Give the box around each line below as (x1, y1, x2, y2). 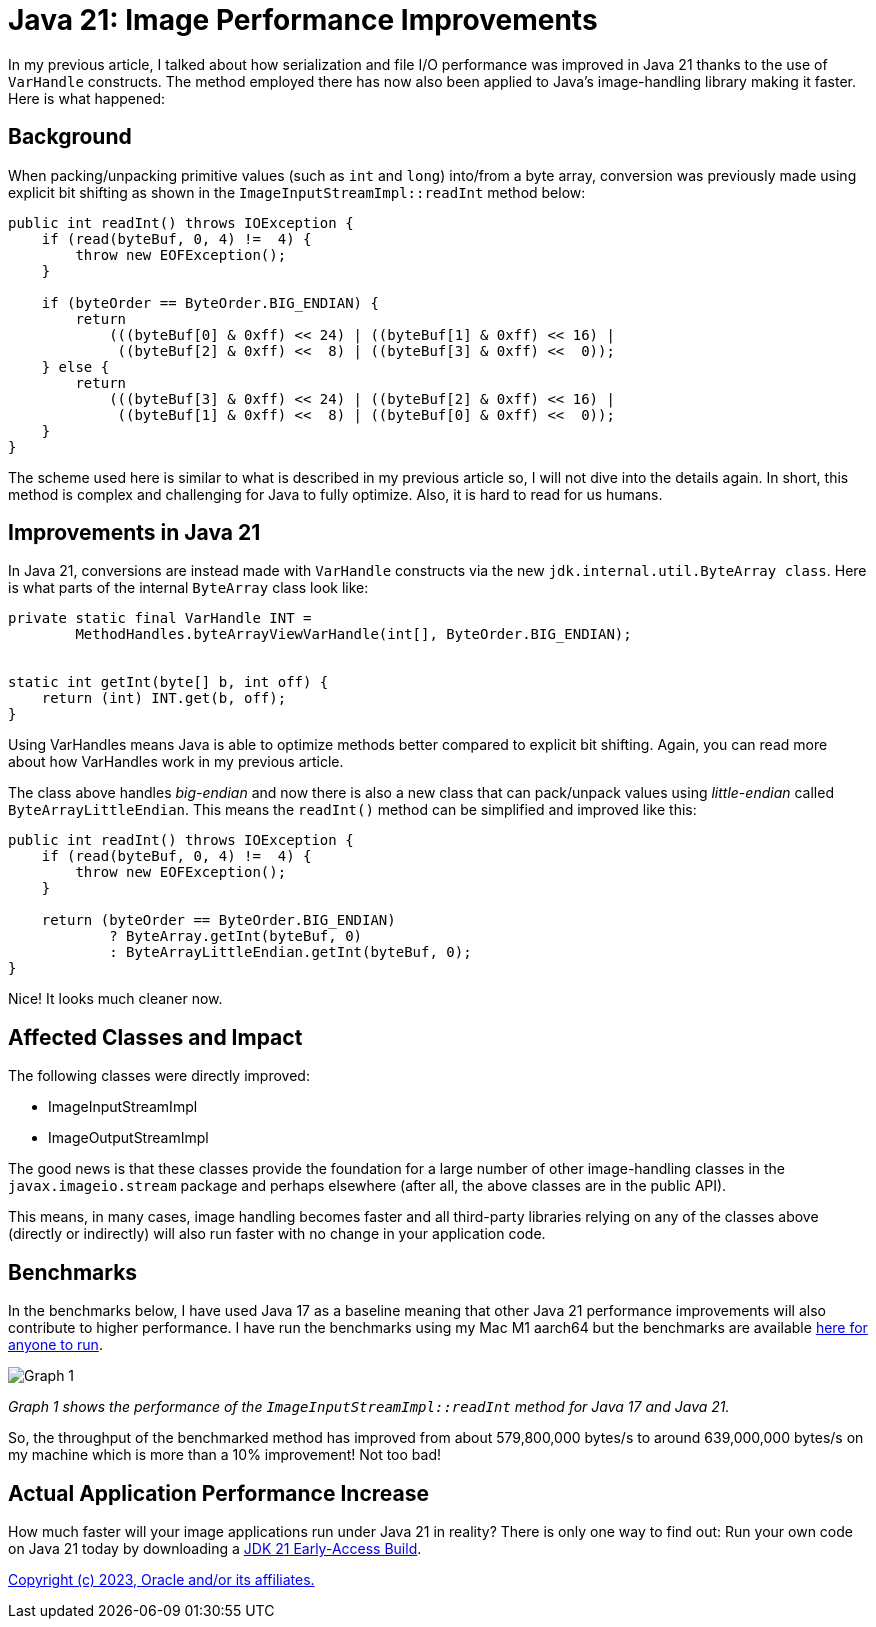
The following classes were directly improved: (8, 1067, 310, 1085)
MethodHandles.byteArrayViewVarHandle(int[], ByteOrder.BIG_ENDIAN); (75, 626, 632, 643)
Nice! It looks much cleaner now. (8, 990, 223, 1008)
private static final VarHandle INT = (8, 610, 312, 627)
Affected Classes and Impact (8, 1024, 303, 1050)
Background (8, 124, 132, 150)
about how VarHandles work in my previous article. (8, 753, 344, 771)
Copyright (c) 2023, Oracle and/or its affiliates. (8, 1570, 315, 1588)
